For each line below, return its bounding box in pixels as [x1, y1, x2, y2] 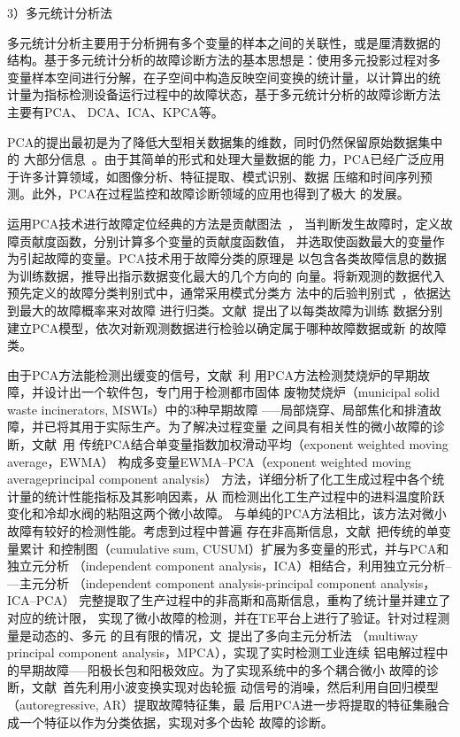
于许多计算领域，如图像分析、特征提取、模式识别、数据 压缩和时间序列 [7, 167, 420, 185]
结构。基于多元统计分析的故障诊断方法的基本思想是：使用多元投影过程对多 [7, 50, 441, 69]
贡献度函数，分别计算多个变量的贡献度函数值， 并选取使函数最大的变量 [19, 231, 433, 250]
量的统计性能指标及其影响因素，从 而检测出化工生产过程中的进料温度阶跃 [19, 486, 445, 505]
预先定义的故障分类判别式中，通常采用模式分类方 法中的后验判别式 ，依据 [7, 283, 439, 302]
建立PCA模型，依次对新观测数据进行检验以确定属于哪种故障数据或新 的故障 [7, 318, 447, 337]
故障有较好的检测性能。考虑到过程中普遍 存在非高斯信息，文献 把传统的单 [7, 522, 439, 540]
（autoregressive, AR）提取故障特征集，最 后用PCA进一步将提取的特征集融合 [7, 694, 449, 713]
